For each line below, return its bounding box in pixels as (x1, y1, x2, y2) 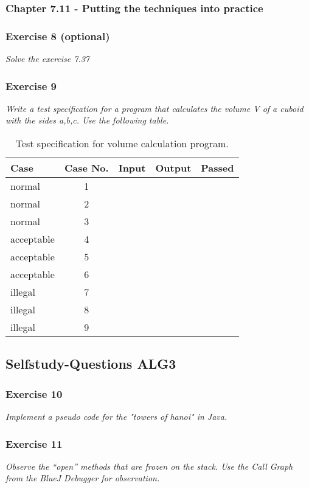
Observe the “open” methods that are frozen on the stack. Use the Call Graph (5, 459, 293, 472)
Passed (201, 161, 234, 175)
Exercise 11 (5, 436, 63, 451)
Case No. (64, 161, 109, 175)
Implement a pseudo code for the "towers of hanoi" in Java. (5, 410, 227, 423)
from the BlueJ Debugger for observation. (5, 472, 160, 484)
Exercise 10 (5, 386, 63, 401)
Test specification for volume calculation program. (15, 136, 229, 151)
